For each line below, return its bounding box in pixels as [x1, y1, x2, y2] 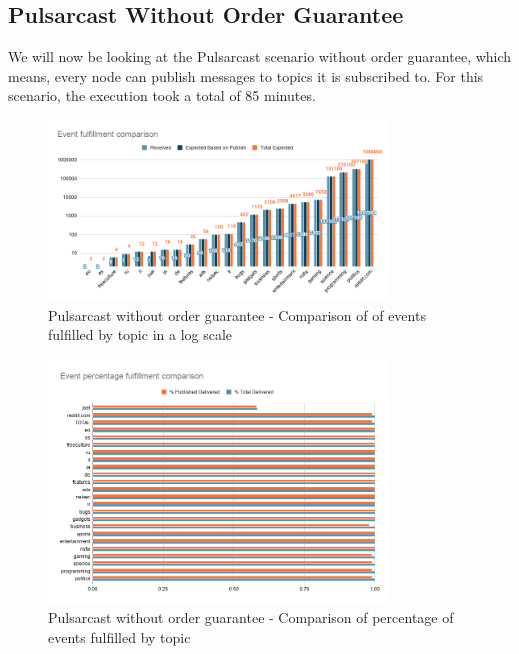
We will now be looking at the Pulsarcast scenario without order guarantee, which [8, 46, 512, 67]
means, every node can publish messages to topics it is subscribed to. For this [8, 65, 484, 86]
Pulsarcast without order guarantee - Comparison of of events [48, 304, 426, 325]
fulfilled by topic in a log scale [48, 324, 233, 345]
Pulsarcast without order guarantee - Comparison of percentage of [48, 607, 454, 628]
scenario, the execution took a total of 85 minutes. [8, 85, 316, 106]
